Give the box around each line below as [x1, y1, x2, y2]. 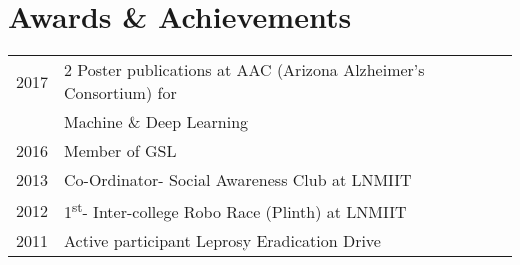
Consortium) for [64, 81, 177, 105]
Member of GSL [64, 139, 177, 163]
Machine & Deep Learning [64, 110, 249, 134]
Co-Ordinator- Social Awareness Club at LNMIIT [64, 168, 412, 192]
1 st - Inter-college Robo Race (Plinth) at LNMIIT [64, 197, 407, 224]
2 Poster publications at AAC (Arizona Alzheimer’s [64, 58, 425, 82]
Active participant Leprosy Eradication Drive [64, 229, 381, 253]
